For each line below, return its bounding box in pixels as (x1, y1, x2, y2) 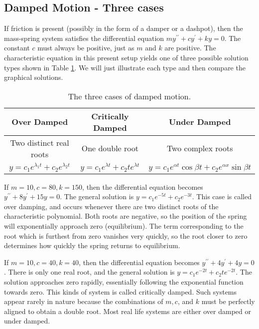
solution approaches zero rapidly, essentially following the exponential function (4, 276, 244, 287)
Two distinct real (10, 136, 69, 148)
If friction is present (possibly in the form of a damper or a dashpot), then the (4, 23, 243, 33)
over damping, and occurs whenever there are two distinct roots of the (4, 201, 219, 211)
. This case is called (192, 191, 252, 202)
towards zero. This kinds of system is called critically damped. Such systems (4, 286, 237, 297)
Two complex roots (166, 142, 233, 154)
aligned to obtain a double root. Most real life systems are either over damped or (4, 306, 251, 316)
